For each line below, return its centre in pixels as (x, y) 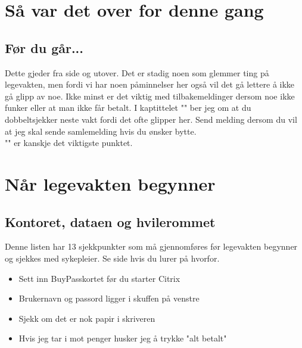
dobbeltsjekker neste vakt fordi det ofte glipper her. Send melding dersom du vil (151, 119)
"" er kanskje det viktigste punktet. (69, 143)
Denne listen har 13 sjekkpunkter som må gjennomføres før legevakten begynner (151, 246)
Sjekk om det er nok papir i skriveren (87, 318)
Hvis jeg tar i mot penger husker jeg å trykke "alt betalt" (123, 338)
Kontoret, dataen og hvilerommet (110, 221)
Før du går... (44, 47)
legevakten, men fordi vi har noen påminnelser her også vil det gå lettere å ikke (150, 84)
